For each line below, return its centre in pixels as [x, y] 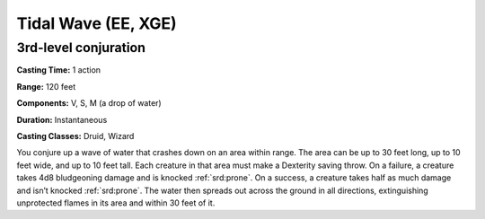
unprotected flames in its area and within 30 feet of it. [116, 203]
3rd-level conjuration [81, 48]
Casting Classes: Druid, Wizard [75, 136]
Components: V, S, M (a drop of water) [89, 103]
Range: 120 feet [46, 86]
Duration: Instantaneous [62, 119]
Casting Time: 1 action [59, 70]
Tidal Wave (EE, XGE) [97, 23]
